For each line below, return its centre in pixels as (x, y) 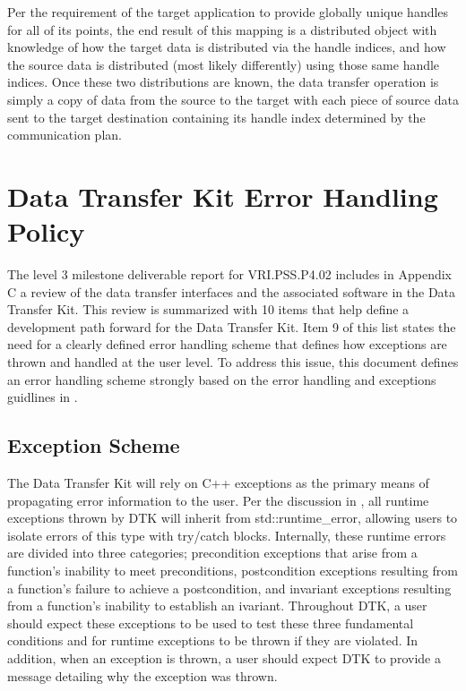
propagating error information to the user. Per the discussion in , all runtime (218, 500)
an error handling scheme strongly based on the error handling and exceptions (222, 379)
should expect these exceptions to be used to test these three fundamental (211, 623)
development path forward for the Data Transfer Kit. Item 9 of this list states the (232, 326)
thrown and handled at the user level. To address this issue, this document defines (233, 362)
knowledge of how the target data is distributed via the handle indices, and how (227, 47)
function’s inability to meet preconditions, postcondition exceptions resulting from (233, 570)
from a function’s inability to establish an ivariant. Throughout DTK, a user (217, 606)
